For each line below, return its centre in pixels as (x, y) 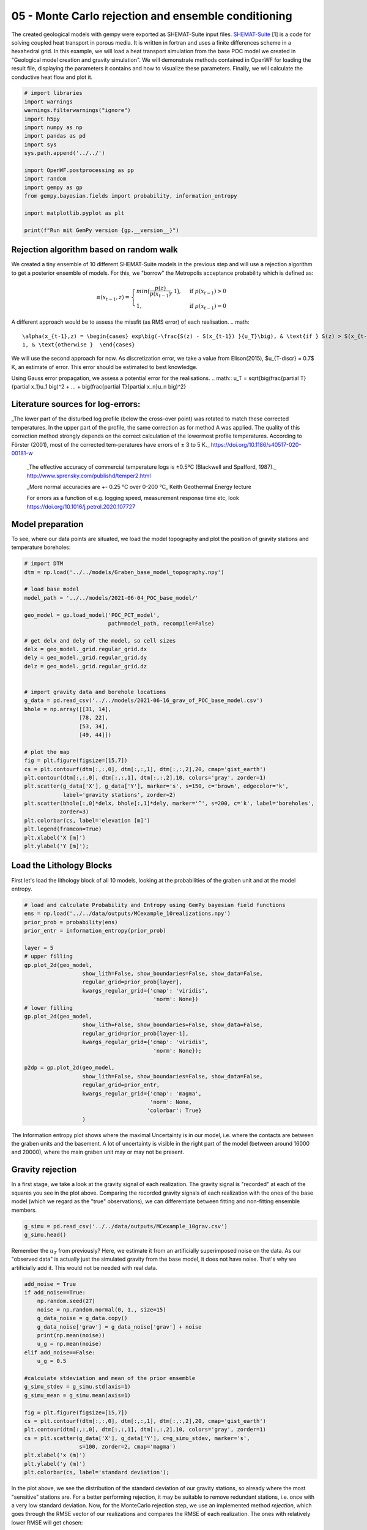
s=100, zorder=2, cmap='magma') (127, 1447)
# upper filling (49, 957)
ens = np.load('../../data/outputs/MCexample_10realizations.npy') (128, 914)
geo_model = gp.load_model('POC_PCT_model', (92, 615)
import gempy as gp (53, 187)
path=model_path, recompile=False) (161, 623)
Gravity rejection (44, 1170)
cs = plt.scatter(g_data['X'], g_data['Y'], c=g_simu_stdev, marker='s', (137, 1438)
